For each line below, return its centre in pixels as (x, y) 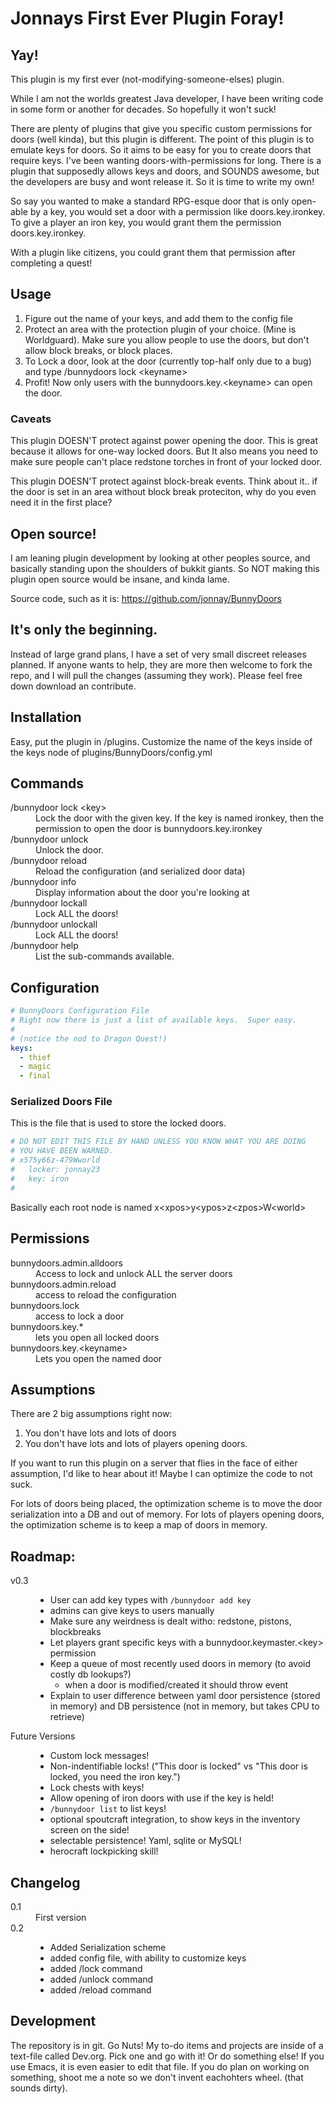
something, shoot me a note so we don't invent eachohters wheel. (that (157, 2077)
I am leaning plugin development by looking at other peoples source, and (160, 558)
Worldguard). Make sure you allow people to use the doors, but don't (167, 339)
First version (61, 1917)
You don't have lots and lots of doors (100, 1433)
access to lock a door (80, 1316)
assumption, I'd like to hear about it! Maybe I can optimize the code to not (161, 1474)
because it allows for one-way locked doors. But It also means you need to (164, 451)
